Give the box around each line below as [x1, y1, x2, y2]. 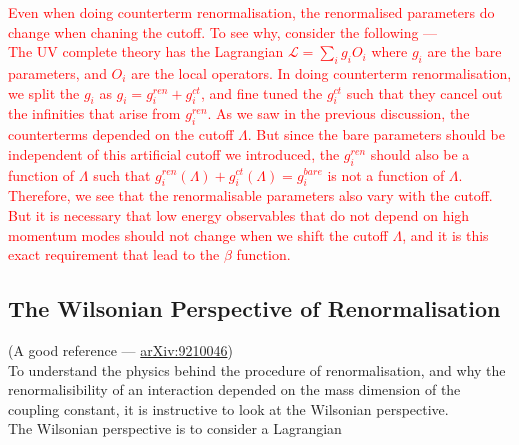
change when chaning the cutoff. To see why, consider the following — [8, 21, 438, 42]
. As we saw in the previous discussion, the [207, 103, 470, 124]
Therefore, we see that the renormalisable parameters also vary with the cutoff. [8, 185, 493, 206]
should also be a [370, 143, 470, 164]
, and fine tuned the [200, 82, 323, 103]
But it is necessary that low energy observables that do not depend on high [8, 204, 470, 225]
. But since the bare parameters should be [247, 124, 505, 145]
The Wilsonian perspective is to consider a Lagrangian [8, 418, 342, 439]
